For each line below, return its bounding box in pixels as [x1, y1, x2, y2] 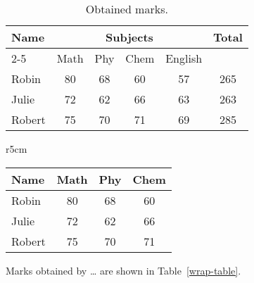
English [165, 50, 203, 66]
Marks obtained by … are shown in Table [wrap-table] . [6, 263, 241, 277]
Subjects [106, 29, 153, 45]
